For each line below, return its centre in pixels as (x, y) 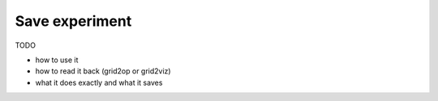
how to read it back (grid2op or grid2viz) (103, 71)
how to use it (57, 60)
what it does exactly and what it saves (99, 82)
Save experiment (73, 21)
